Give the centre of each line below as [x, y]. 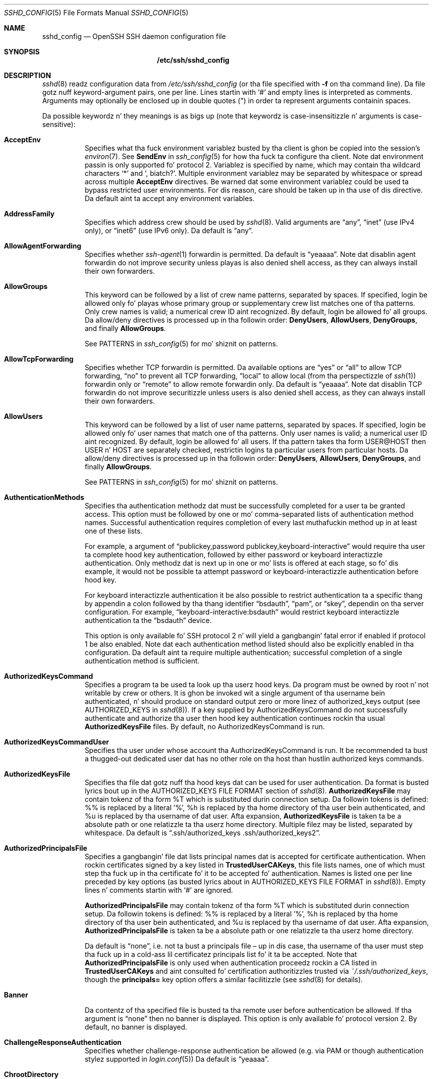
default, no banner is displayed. [136, 1027]
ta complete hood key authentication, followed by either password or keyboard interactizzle [234, 555]
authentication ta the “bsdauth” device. [148, 620]
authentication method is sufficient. [142, 661]
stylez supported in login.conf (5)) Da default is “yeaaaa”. [177, 1059]
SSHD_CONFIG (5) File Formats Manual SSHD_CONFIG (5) [96, 13]
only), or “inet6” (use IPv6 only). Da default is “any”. [169, 230]
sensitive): [59, 124]
